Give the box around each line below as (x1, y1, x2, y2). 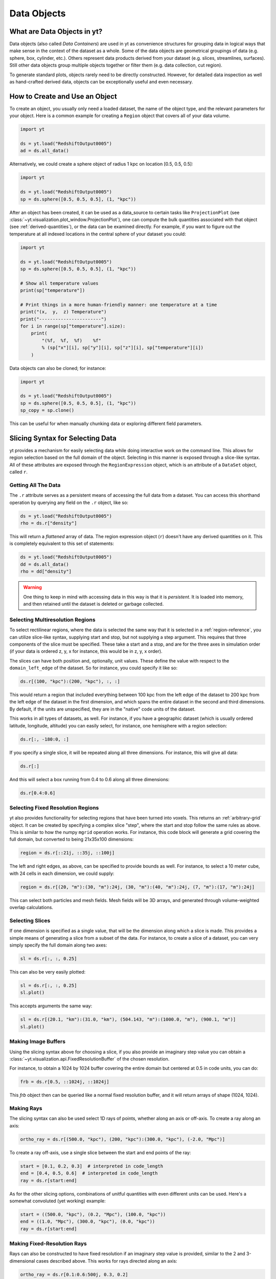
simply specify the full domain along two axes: (9, 942, 107, 949)
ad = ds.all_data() (20, 148, 69, 153)
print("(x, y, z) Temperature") (20, 309, 107, 315)
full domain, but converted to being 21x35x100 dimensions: (9, 836, 134, 843)
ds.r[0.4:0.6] (20, 790, 56, 796)
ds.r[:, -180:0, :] (20, 736, 69, 742)
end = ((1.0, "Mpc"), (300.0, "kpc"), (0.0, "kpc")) (20, 1219, 155, 1225)
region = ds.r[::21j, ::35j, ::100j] (20, 850, 115, 856)
